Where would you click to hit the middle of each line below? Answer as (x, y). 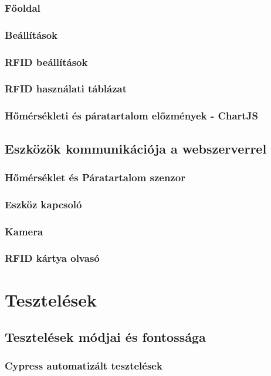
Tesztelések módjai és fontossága (105, 337)
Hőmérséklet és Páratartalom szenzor (95, 177)
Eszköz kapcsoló (43, 204)
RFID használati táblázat (66, 89)
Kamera (24, 231)
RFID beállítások (46, 61)
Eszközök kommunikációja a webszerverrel (136, 148)
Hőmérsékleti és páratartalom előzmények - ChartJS (131, 116)
